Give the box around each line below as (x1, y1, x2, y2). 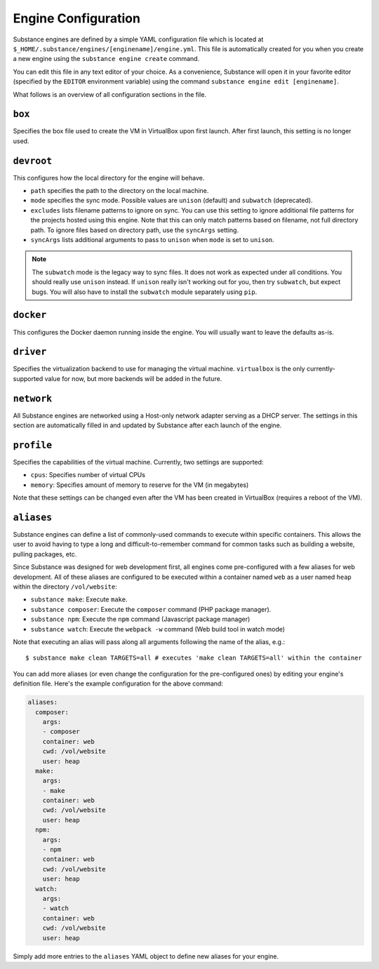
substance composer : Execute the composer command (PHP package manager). (30, 605, 272, 613)
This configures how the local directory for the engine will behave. (13, 173, 205, 182)
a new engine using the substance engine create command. (13, 55, 200, 63)
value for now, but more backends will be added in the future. (44, 374, 222, 382)
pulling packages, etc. (13, 549, 77, 558)
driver (13, 346, 47, 358)
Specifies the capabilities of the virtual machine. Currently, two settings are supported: (13, 458, 264, 467)
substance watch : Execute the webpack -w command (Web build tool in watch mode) (30, 624, 286, 633)
